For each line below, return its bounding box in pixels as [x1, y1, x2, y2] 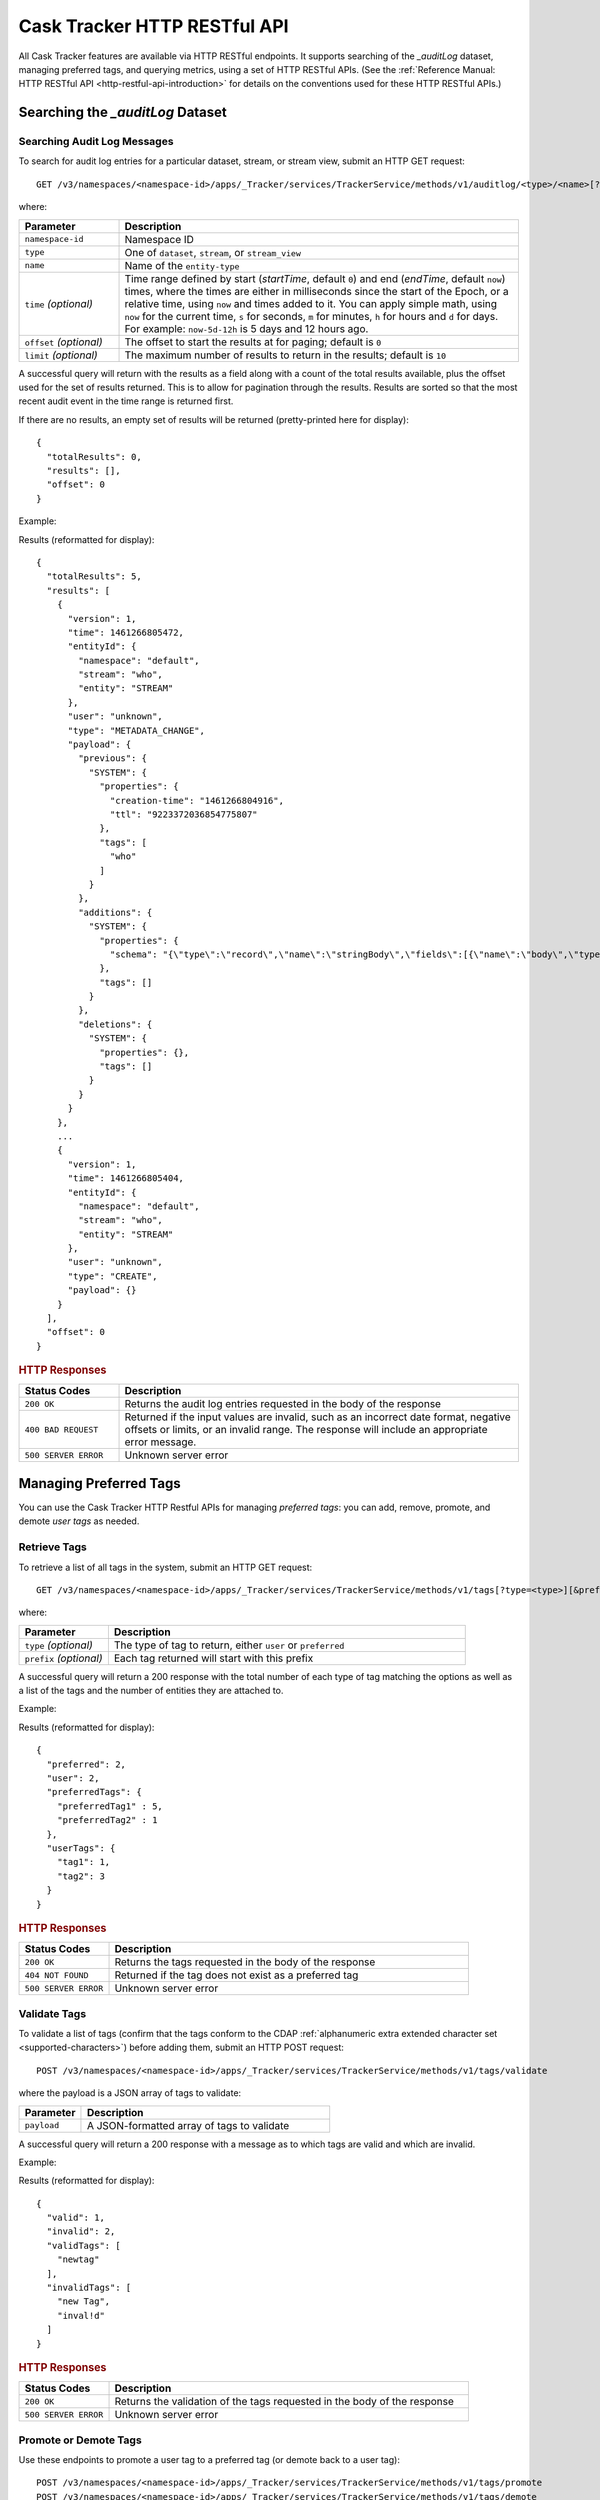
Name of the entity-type [124, 258, 240, 272]
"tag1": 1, [56, 1856, 111, 1868]
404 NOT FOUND [24, 1970, 89, 1980]
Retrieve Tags [18, 1540, 87, 1554]
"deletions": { [78, 1018, 153, 1030]
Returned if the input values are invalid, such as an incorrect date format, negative [124, 1410, 512, 1424]
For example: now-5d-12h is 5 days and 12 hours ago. [124, 321, 369, 335]
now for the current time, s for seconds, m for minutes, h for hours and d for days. [124, 309, 499, 323]
